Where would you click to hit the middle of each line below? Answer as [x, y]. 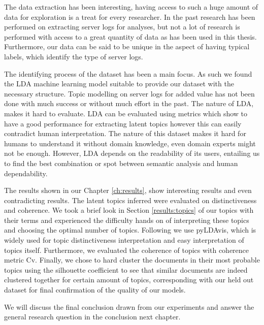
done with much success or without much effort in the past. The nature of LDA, [129, 103]
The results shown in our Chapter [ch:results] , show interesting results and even [128, 190]
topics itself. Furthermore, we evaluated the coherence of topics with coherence [127, 250]
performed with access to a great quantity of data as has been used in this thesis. [130, 36]
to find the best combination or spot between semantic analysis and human [121, 163]
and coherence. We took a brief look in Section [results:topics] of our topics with [129, 210]
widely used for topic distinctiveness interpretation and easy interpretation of [124, 240]
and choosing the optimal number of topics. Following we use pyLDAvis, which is [130, 230]
